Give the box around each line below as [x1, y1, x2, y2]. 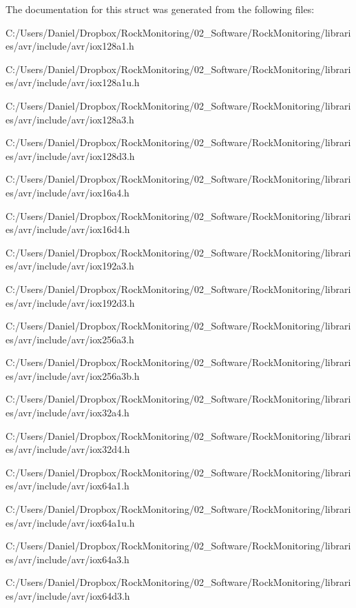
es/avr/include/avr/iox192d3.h [6, 295, 135, 310]
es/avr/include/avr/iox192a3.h [6, 259, 134, 273]
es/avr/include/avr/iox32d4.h [6, 442, 130, 456]
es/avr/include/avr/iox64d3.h [6, 589, 130, 602]
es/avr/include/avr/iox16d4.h [6, 222, 130, 236]
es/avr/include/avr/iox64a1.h [6, 478, 129, 493]
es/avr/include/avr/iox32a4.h [6, 405, 129, 420]
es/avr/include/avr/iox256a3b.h [6, 368, 140, 383]
